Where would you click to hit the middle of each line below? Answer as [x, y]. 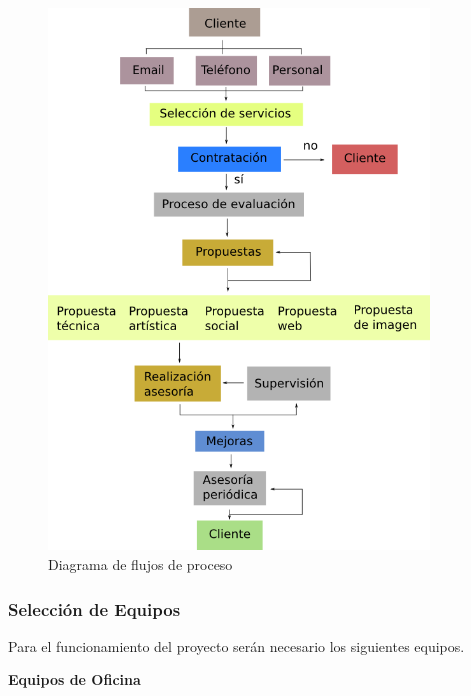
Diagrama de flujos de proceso [140, 564]
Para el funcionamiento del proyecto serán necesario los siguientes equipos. [236, 645]
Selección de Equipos [94, 608]
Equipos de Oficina [74, 679]
